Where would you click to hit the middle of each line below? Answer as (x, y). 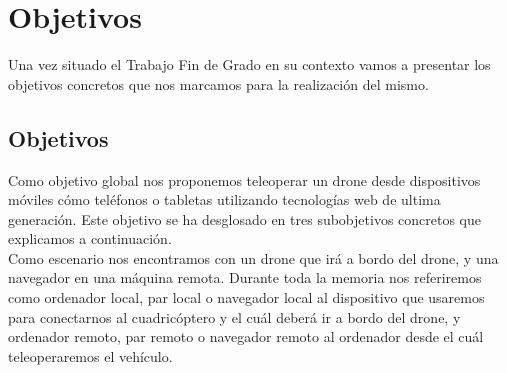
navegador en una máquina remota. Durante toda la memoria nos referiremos (245, 277)
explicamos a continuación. (90, 238)
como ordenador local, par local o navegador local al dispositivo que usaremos (246, 297)
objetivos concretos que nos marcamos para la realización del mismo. (218, 83)
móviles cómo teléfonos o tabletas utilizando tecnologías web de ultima (224, 199)
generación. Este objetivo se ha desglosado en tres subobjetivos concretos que (245, 218)
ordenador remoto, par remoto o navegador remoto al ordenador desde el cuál (246, 336)
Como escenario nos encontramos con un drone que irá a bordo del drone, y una (253, 257)
